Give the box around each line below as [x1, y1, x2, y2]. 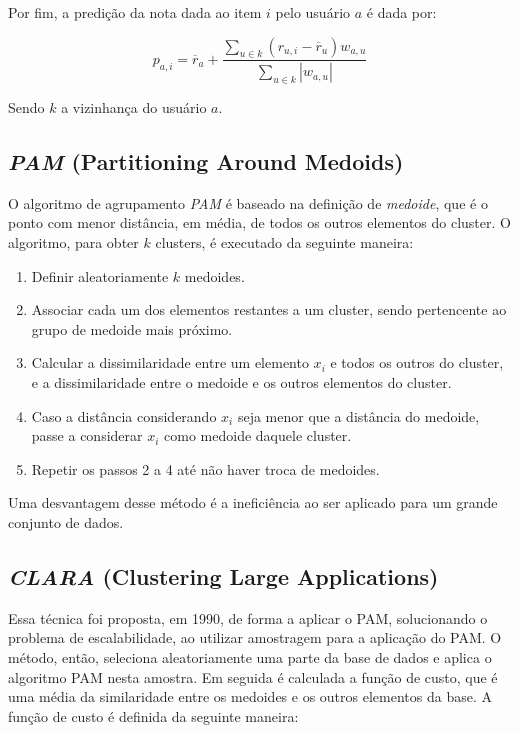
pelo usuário [275, 2, 351, 22]
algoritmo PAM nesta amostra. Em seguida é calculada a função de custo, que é [8, 666, 498, 687]
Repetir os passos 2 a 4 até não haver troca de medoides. [31, 458, 380, 479]
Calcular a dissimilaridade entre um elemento [31, 352, 309, 373]
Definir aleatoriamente [31, 265, 169, 286]
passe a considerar [31, 425, 143, 446]
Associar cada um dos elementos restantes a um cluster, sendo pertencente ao [31, 299, 507, 320]
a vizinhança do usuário [61, 97, 207, 118]
